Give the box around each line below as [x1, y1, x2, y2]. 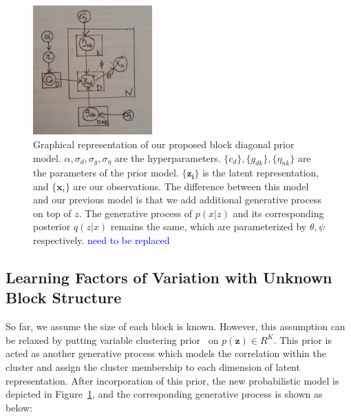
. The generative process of [78, 205, 193, 220]
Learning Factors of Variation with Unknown [6, 267, 332, 288]
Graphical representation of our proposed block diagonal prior [33, 137, 295, 152]
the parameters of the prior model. [33, 165, 179, 180]
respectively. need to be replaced [33, 233, 170, 247]
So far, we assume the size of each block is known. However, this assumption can [6, 319, 345, 334]
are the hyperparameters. [114, 150, 221, 165]
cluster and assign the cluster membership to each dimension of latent [6, 360, 300, 374]
